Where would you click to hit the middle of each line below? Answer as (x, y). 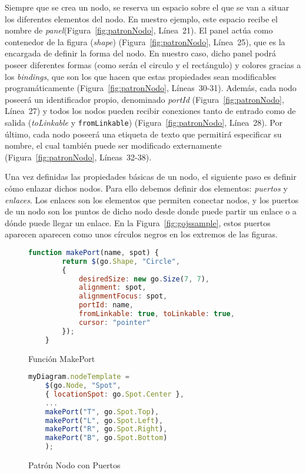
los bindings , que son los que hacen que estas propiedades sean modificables (141, 76)
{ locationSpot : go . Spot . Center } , (114, 394)
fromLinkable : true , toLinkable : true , (157, 314)
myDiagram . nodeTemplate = (79, 377)
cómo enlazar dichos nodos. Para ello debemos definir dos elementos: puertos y (146, 188)
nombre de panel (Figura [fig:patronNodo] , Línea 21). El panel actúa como (139, 30)
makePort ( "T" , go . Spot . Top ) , (102, 412)
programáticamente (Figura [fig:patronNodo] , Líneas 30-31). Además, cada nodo (151, 88)
